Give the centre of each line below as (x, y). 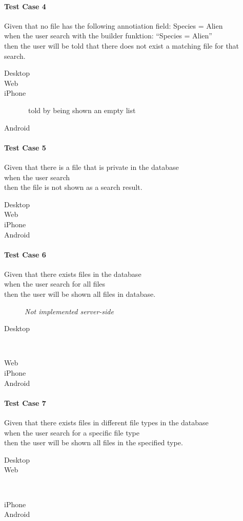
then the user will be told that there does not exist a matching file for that (122, 45)
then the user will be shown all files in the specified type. (94, 442)
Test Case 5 (25, 147)
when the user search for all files (55, 284)
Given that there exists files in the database (73, 274)
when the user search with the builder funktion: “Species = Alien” (108, 36)
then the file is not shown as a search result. (73, 187)
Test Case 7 (25, 403)
